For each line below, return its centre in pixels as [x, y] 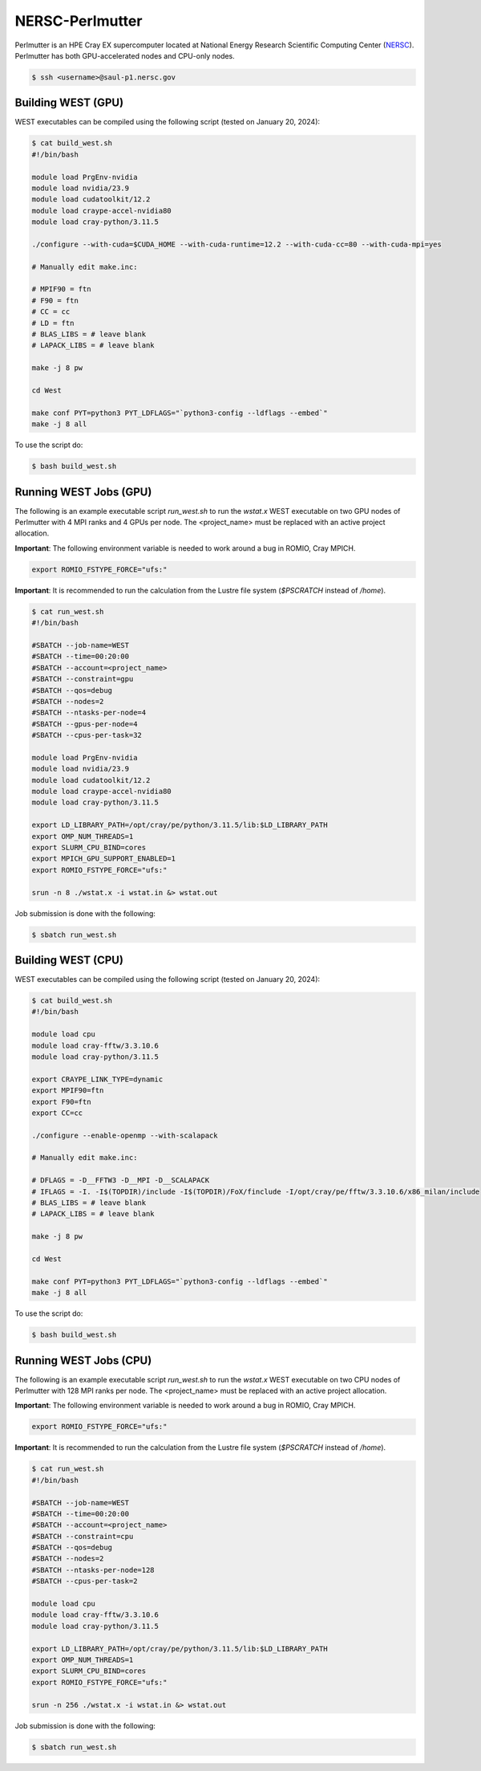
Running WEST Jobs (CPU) [83, 1360]
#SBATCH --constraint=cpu [83, 1536]
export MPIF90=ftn [68, 1091]
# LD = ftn [53, 323]
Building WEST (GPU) [69, 103]
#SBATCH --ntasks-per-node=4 [89, 713]
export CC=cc [57, 1113]
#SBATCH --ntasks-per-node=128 [93, 1570]
